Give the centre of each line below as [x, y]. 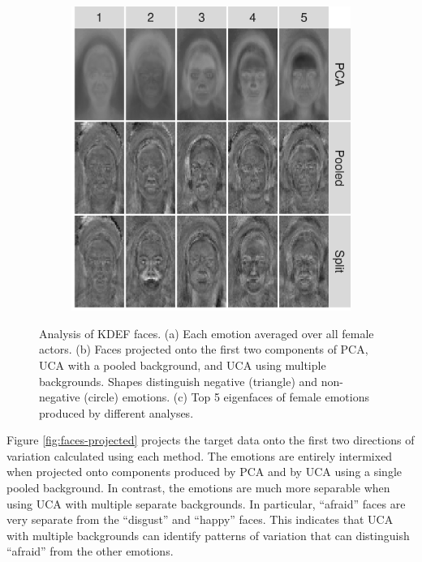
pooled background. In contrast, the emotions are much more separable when [198, 488]
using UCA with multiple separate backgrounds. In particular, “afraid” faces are [206, 503]
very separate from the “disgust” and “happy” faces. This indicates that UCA [200, 519]
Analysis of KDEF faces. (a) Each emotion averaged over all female [207, 333]
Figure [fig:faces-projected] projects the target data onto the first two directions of [211, 440]
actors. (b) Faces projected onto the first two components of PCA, [204, 349]
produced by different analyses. [116, 412]
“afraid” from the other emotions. [90, 551]
